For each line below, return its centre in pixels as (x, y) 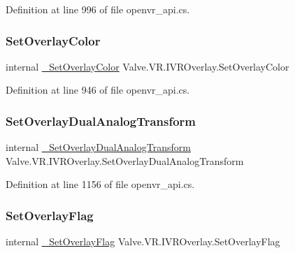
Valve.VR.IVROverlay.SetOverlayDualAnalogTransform (125, 160)
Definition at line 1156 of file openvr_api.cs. (100, 184)
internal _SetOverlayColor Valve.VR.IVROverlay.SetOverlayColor (147, 66)
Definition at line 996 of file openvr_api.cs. (98, 9)
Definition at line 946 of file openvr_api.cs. (98, 90)
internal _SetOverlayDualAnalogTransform (98, 147)
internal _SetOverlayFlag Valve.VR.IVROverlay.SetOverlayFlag (143, 241)
